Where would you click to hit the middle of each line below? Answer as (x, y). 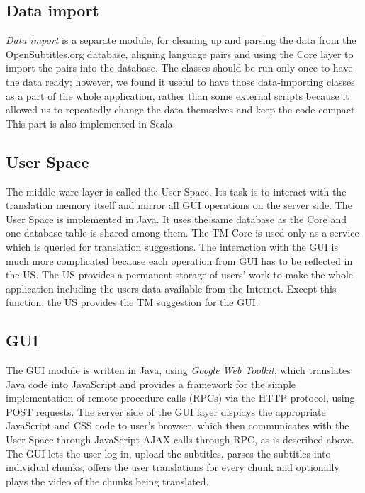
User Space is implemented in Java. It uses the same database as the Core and (176, 219)
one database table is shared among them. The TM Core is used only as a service (182, 233)
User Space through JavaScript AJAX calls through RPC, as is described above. (180, 440)
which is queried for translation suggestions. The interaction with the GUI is (172, 246)
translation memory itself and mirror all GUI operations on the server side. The (179, 205)
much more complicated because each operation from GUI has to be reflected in (179, 260)
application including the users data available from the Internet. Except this (171, 288)
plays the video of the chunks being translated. (107, 481)
